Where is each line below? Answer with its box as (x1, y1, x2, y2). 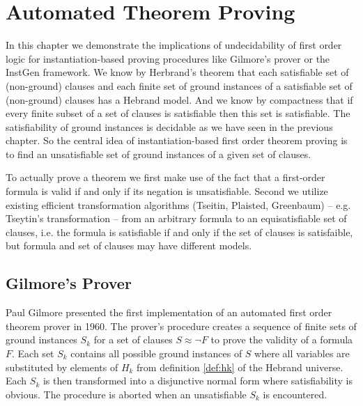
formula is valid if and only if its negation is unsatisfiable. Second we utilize (6, 184, 328, 198)
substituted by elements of (6, 359, 118, 374)
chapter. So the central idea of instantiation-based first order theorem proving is (6, 133, 348, 148)
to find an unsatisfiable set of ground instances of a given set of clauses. (6, 146, 311, 161)
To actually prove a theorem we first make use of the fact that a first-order (6, 170, 325, 185)
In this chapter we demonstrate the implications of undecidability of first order (6, 38, 342, 52)
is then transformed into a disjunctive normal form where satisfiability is (43, 373, 353, 388)
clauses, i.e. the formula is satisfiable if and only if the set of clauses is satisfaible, (6, 224, 353, 239)
